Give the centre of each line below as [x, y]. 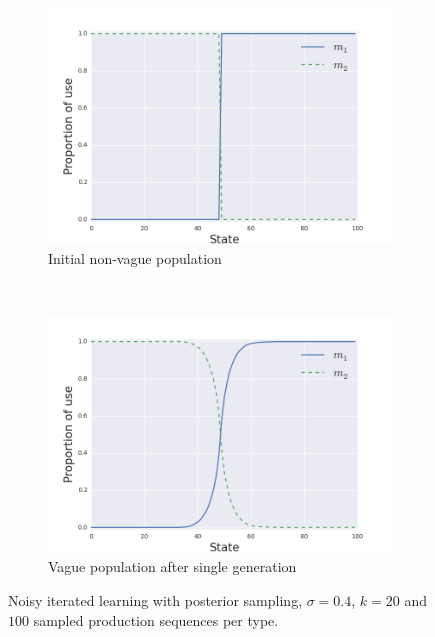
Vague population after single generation [172, 566]
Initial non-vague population [135, 258]
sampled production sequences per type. [156, 619]
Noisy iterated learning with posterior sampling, [155, 599]
